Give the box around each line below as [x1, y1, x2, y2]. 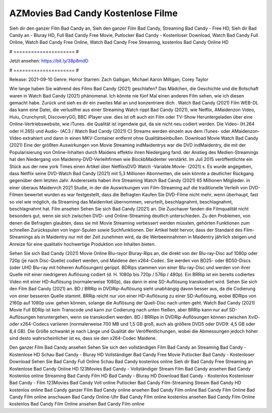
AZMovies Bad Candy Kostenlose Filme [9, 8, 178, 19]
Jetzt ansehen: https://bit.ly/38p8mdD [9, 58, 89, 64]
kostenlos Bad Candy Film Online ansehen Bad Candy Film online [9, 401, 145, 407]
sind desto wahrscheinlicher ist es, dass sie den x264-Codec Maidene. [9, 335, 157, 341]
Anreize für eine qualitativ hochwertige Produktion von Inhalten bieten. [9, 241, 156, 247]
